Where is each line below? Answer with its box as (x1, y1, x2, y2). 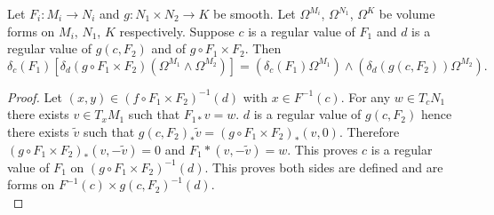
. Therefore (339, 122, 400, 140)
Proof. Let (7, 87, 62, 106)
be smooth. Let (212, 4, 296, 22)
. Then (244, 39, 282, 58)
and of (151, 39, 186, 58)
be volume (378, 4, 435, 22)
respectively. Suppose (119, 21, 235, 40)
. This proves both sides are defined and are (204, 157, 443, 176)
